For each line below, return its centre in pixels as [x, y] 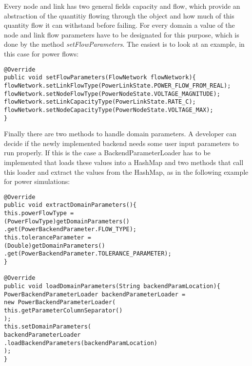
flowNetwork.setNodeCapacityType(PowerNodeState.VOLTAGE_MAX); [109, 110]
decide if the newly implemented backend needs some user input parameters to [121, 143]
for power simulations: [37, 181]
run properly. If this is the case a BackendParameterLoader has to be [107, 153]
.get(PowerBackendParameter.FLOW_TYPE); [70, 229]
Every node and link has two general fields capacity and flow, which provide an [122, 6]
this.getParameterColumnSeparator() [63, 310]
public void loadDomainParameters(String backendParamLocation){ [112, 286]
